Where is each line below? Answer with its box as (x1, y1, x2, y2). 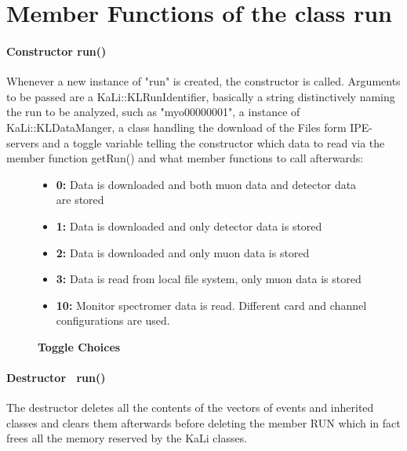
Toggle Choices (38, 338, 121, 355)
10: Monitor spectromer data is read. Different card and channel (56, 296, 367, 313)
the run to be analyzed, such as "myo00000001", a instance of (6, 104, 300, 120)
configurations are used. (56, 312, 170, 329)
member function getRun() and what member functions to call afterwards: (6, 150, 364, 166)
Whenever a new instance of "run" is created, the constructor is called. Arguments (6, 73, 401, 89)
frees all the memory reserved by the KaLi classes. (6, 430, 248, 446)
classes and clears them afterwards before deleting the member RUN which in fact (6, 414, 401, 431)
